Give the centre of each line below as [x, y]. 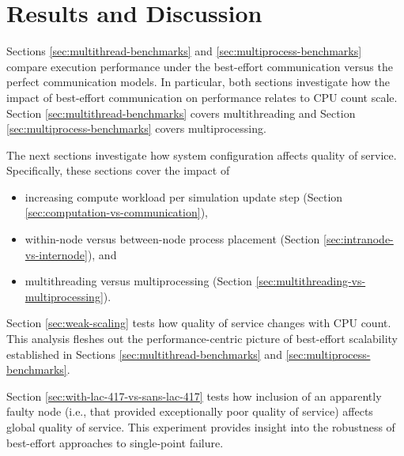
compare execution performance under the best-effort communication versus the [200, 66]
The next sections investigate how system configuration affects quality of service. [202, 155]
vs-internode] [56, 254]
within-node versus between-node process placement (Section [172, 239]
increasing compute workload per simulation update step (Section [184, 196]
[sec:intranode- [358, 239]
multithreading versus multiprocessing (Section [138, 281]
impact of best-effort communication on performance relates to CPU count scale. [202, 97]
